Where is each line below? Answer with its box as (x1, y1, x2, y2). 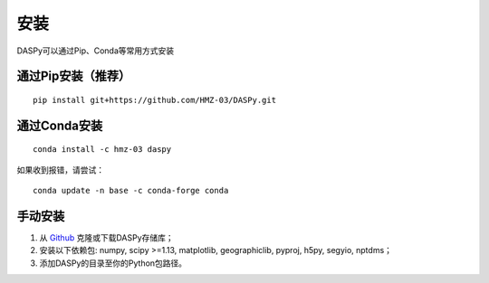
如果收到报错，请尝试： (16, 164, 104, 175)
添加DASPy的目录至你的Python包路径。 (39, 258, 187, 269)
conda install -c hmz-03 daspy (33, 145, 172, 155)
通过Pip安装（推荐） (16, 69, 131, 84)
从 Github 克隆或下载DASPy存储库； (39, 232, 174, 243)
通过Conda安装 (16, 118, 103, 133)
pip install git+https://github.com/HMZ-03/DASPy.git (33, 95, 276, 105)
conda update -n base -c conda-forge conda (33, 185, 229, 196)
